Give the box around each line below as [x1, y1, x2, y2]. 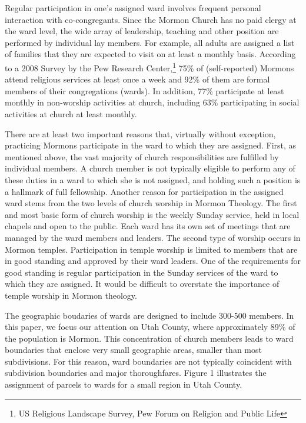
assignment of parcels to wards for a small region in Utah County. [5, 378, 242, 391]
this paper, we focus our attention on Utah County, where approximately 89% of [5, 320, 295, 333]
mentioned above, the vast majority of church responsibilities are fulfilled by [5, 150, 279, 163]
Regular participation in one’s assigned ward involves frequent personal [5, 2, 261, 14]
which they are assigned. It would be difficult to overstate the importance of [5, 277, 280, 290]
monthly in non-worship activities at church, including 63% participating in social [5, 96, 300, 108]
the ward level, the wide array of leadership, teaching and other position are [5, 25, 279, 37]
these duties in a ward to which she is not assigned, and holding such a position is [5, 173, 301, 186]
